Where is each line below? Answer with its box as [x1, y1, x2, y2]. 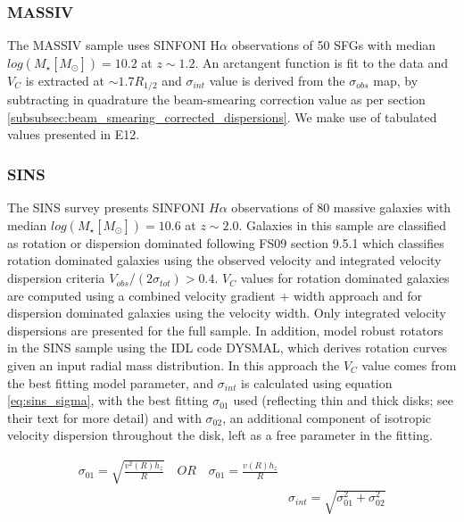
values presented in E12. [7, 125, 140, 144]
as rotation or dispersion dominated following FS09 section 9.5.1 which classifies [7, 233, 444, 252]
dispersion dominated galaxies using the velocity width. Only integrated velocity [7, 303, 446, 322]
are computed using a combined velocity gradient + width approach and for [7, 286, 422, 304]
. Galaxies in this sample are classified [238, 215, 447, 234]
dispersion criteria [7, 269, 105, 287]
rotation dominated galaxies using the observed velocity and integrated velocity [7, 251, 442, 269]
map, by [373, 70, 418, 89]
